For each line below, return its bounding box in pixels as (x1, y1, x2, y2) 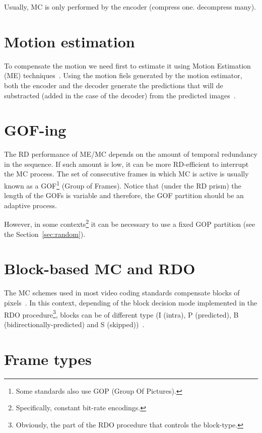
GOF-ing (4, 119, 67, 140)
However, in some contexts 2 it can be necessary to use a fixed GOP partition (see (4, 217, 255, 229)
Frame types (4, 348, 92, 369)
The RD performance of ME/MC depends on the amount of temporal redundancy (4, 149, 257, 159)
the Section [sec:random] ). (4, 228, 86, 239)
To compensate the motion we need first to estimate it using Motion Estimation (4, 60, 251, 71)
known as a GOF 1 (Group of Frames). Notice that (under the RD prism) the (4, 179, 241, 191)
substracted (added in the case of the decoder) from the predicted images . (4, 90, 236, 100)
